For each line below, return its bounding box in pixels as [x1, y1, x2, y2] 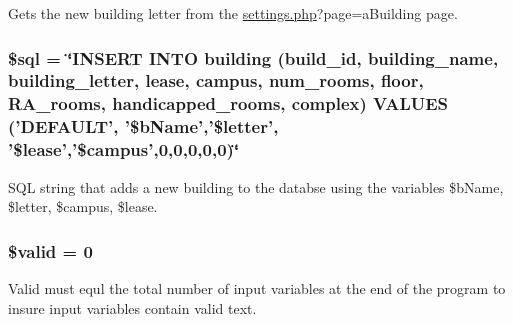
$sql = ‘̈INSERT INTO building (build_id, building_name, [8, 45, 499, 70]
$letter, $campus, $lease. [8, 196, 158, 217]
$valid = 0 [8, 238, 93, 263]
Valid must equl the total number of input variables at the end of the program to [8, 277, 506, 298]
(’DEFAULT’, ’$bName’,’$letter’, [8, 114, 279, 139]
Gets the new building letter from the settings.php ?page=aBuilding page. [8, 3, 458, 23]
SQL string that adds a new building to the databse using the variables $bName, [8, 176, 504, 197]
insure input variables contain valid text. [8, 297, 257, 318]
